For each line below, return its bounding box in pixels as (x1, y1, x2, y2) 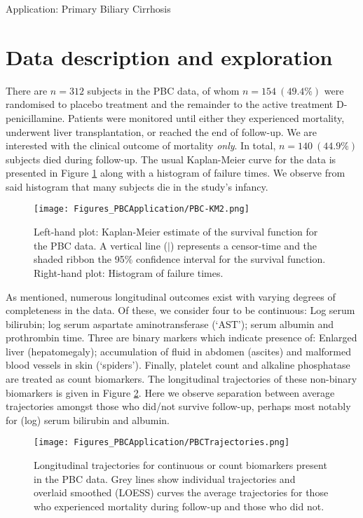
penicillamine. (6, 110, 65, 125)
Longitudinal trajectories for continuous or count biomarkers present (34, 458, 327, 472)
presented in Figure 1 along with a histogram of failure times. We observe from (6, 165, 345, 180)
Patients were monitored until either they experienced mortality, (68, 110, 345, 125)
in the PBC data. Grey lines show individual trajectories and (34, 471, 296, 486)
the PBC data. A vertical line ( (34, 238, 167, 252)
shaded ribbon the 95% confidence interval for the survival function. (34, 252, 326, 266)
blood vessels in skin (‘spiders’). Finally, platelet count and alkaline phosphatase (6, 357, 350, 372)
